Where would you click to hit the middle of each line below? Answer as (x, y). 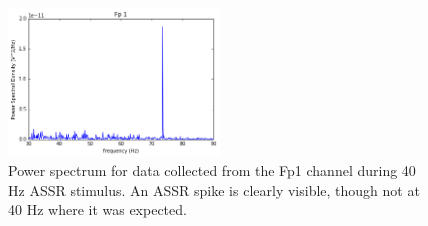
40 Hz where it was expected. (97, 209)
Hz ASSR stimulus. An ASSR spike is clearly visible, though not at (214, 189)
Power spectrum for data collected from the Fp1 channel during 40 (212, 170)
